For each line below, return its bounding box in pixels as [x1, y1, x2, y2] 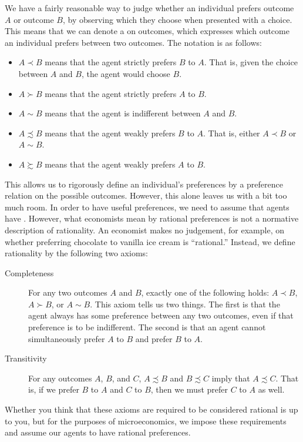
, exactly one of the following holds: [141, 286, 270, 299]
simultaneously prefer [28, 332, 105, 344]
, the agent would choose [81, 67, 170, 79]
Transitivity [5, 352, 47, 364]
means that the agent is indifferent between [45, 107, 201, 119]
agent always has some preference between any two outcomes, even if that [28, 309, 294, 322]
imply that [211, 371, 250, 384]
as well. [258, 383, 285, 396]
